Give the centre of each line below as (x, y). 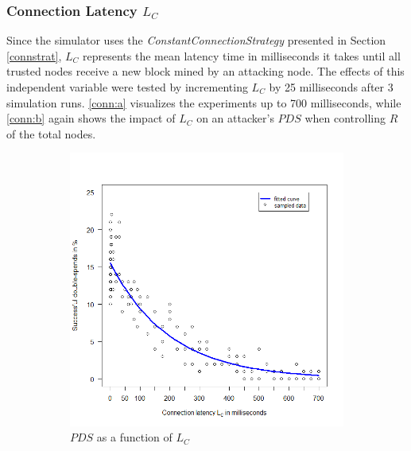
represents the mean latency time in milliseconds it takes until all (242, 55)
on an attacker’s (235, 118)
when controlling (345, 118)
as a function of (134, 437)
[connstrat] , (34, 55)
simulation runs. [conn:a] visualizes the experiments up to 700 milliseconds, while (204, 102)
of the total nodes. (51, 133)
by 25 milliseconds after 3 (331, 87)
